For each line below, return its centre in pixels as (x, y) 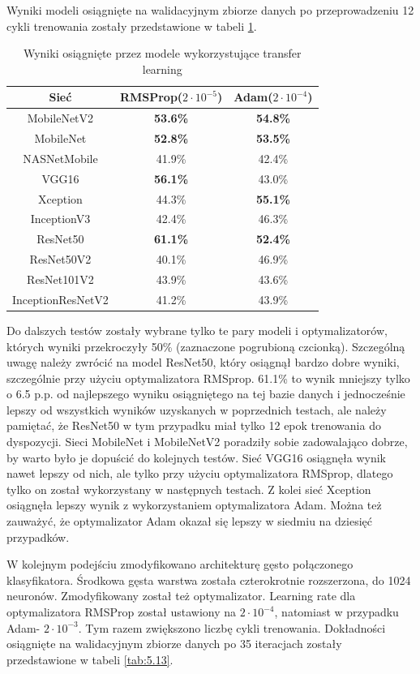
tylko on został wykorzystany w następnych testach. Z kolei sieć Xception (189, 489)
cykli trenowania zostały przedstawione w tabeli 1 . (132, 26)
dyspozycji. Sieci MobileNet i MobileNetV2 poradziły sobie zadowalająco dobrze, (207, 442)
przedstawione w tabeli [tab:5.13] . (90, 659)
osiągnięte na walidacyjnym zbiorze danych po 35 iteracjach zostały (174, 644)
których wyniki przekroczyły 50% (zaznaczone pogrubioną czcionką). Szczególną (206, 346)
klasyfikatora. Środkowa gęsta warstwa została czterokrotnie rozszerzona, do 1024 (209, 580)
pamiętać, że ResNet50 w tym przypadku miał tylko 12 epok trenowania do (194, 425)
